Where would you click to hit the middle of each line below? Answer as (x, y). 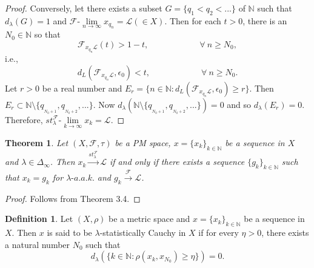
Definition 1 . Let (39, 219)
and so (239, 104)
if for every (219, 233)
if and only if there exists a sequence (177, 162)
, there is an (265, 20)
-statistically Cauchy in (143, 233)
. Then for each (193, 20)
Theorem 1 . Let (37, 142)
